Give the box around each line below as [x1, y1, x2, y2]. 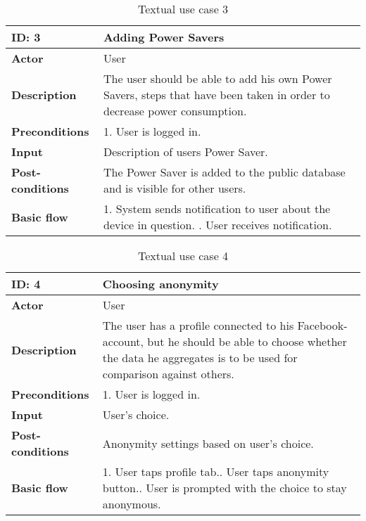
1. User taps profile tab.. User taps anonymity [102, 463, 329, 480]
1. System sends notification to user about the [103, 200, 331, 217]
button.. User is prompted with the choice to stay [102, 480, 347, 496]
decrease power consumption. [103, 103, 247, 119]
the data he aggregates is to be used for [102, 349, 298, 366]
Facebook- [297, 317, 348, 333]
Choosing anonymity [102, 276, 219, 292]
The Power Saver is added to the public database [103, 164, 346, 180]
